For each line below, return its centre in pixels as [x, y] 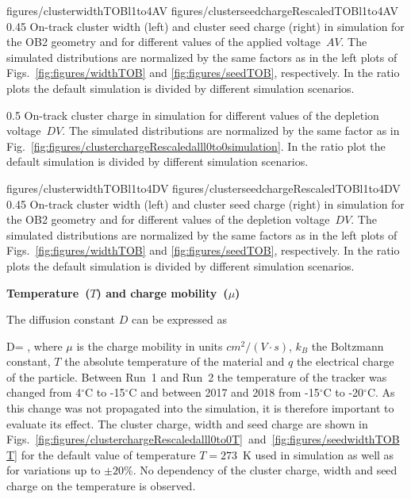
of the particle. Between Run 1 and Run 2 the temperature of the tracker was [197, 376]
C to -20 [344, 392]
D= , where [35, 345]
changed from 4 [44, 392]
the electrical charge [345, 361]
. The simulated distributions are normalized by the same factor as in [231, 131]
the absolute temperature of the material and [175, 361]
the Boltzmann [348, 345]
